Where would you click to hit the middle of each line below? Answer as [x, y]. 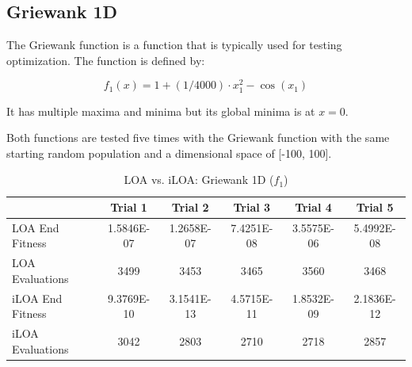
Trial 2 [190, 207]
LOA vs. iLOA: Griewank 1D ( [199, 180]
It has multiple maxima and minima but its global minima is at [161, 111]
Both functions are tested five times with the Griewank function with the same [198, 138]
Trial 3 [252, 207]
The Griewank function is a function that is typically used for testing [174, 45]
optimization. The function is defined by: [106, 60]
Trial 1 [129, 207]
